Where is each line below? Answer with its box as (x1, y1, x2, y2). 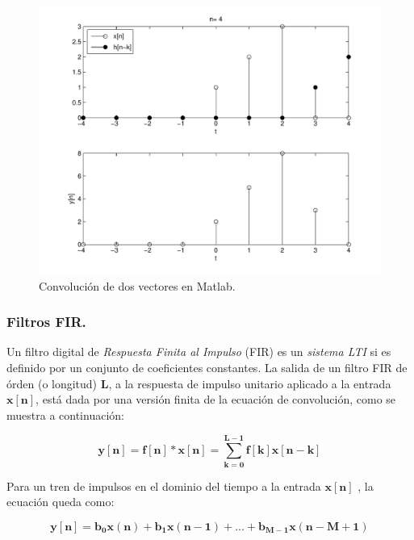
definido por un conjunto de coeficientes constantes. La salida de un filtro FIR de (6, 359, 408, 376)
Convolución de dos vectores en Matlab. (39, 277, 236, 294)
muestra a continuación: (6, 406, 124, 423)
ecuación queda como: (6, 493, 115, 510)
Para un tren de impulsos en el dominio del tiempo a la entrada (6, 477, 321, 494)
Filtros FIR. (6, 312, 86, 332)
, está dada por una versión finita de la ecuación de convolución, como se (36, 391, 396, 408)
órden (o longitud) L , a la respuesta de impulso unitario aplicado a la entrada (6, 375, 391, 391)
